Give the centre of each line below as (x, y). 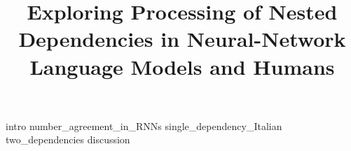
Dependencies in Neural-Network (182, 39)
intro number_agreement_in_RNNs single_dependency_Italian (144, 125)
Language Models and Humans (182, 66)
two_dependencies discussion (68, 139)
